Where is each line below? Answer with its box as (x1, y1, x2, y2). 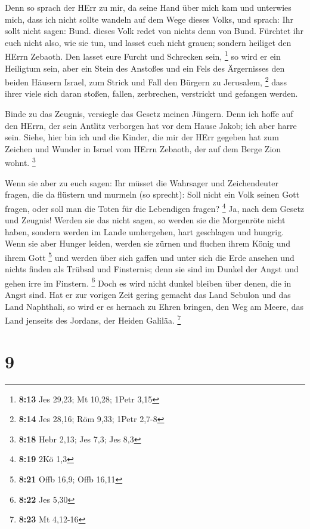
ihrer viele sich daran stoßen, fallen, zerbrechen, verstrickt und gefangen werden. (5, 87, 298, 100)
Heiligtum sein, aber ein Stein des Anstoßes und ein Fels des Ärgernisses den (5, 61, 285, 74)
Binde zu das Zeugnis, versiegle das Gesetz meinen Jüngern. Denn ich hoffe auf (5, 107, 293, 120)
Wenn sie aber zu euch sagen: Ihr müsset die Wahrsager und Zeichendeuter (5, 176, 279, 189)
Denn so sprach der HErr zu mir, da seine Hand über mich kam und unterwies (5, 1, 292, 13)
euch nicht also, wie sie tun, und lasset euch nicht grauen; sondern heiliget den (5, 36, 292, 48)
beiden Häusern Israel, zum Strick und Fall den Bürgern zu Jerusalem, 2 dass (5, 74, 287, 88)
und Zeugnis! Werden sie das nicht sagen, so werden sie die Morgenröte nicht (5, 214, 286, 226)
